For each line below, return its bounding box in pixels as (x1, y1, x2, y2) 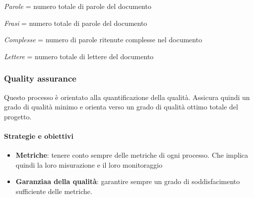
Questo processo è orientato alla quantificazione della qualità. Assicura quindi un (4, 92, 250, 102)
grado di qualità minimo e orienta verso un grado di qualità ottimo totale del (4, 101, 238, 112)
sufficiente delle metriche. (15, 186, 92, 196)
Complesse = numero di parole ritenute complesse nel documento (4, 34, 202, 45)
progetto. (4, 111, 32, 121)
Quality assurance (4, 72, 76, 85)
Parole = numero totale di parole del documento (4, 1, 151, 11)
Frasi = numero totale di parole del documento (4, 17, 147, 28)
